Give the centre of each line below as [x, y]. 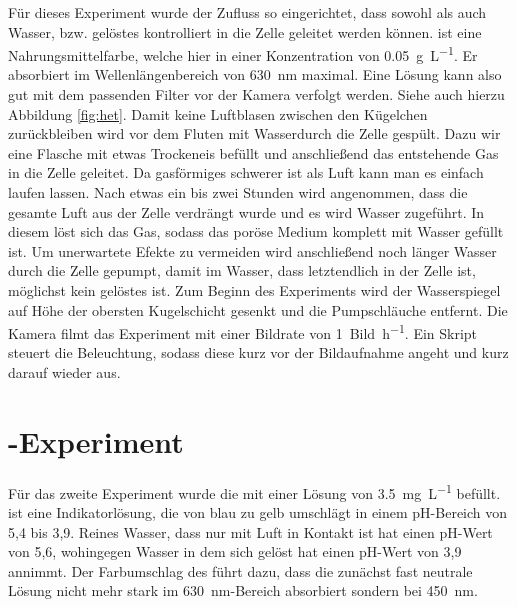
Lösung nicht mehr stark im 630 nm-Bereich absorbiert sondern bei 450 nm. [243, 590]
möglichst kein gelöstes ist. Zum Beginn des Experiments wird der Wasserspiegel [254, 289]
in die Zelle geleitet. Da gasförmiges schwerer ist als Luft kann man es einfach [246, 172]
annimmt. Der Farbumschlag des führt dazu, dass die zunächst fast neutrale [240, 570]
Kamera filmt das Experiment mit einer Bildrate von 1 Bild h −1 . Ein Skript [243, 331]
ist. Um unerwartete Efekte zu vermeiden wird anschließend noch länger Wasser [252, 250]
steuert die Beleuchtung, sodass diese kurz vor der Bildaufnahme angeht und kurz [258, 352]
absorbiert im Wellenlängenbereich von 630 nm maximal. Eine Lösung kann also [255, 74]
